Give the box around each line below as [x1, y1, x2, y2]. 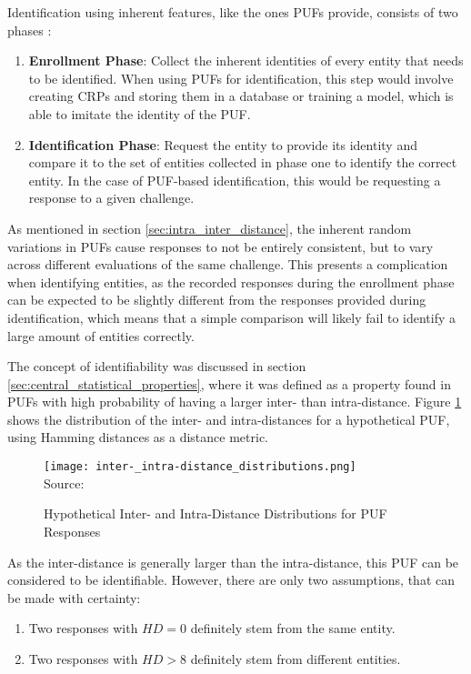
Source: [44, 473, 85, 492]
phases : [7, 20, 52, 39]
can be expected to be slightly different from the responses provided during [7, 290, 426, 309]
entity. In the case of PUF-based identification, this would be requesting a [28, 170, 441, 189]
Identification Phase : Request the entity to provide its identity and [28, 135, 417, 154]
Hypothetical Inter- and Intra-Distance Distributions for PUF [44, 504, 387, 523]
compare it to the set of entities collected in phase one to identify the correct [28, 153, 457, 172]
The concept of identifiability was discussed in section [7, 357, 306, 376]
